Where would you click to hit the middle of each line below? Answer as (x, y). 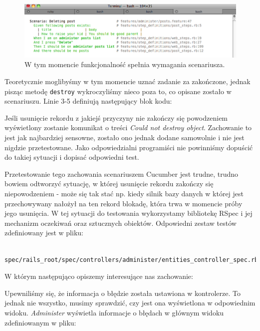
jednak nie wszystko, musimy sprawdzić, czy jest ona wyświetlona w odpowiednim (130, 303)
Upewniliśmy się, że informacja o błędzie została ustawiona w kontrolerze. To (123, 293)
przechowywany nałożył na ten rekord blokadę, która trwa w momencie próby (124, 203)
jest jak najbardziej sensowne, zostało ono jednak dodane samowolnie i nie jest (125, 137)
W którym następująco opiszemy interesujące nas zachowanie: (99, 276)
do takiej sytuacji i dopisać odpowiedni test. (72, 157)
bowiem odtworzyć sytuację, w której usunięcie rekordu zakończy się (109, 184)
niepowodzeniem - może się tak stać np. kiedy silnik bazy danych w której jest (124, 194)
